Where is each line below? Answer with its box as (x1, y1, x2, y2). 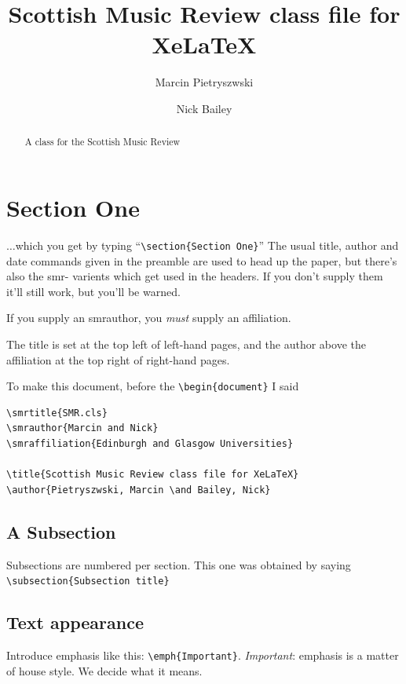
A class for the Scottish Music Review (24, 135, 181, 148)
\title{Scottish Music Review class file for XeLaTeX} (6, 469, 299, 481)
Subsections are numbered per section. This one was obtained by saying (6, 556, 351, 572)
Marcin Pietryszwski (155, 74, 254, 90)
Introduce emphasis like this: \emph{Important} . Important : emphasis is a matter (6, 646, 399, 663)
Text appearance (6, 610, 144, 635)
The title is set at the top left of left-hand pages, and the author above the (6, 335, 366, 352)
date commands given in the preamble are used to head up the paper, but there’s (6, 252, 397, 269)
